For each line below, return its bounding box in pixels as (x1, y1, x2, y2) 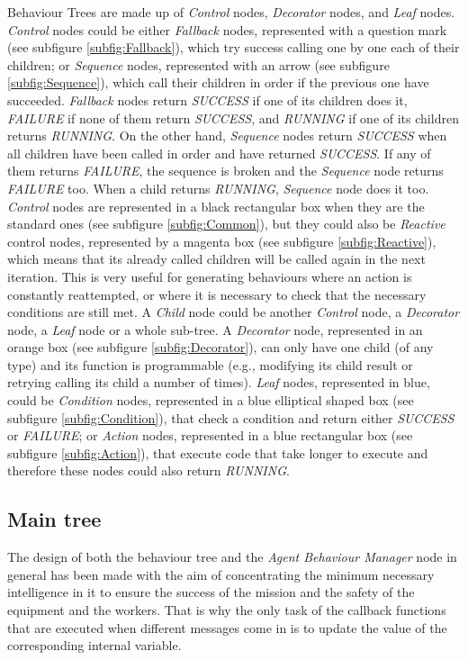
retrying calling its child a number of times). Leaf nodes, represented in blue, (7, 373, 430, 392)
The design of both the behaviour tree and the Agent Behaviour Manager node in (7, 547, 457, 566)
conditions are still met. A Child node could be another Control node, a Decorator (7, 303, 460, 321)
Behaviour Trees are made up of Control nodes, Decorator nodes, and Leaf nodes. (7, 3, 455, 21)
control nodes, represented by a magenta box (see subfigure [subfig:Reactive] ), (7, 231, 436, 250)
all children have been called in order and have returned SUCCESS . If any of (7, 143, 431, 162)
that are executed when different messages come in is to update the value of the (7, 618, 447, 637)
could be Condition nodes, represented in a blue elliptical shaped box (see (7, 391, 414, 410)
